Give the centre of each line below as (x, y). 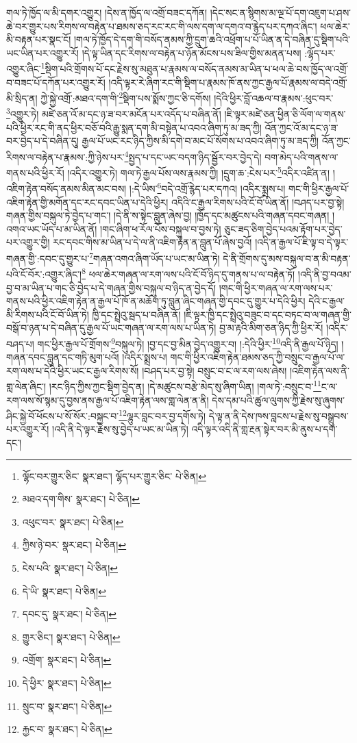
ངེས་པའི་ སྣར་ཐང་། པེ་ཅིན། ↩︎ (70, 568)
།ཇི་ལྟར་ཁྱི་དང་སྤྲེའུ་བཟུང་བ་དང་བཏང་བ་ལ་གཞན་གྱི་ (268, 314)
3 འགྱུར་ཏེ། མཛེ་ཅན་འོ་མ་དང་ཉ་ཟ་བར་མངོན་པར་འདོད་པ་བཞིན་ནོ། (114, 113)
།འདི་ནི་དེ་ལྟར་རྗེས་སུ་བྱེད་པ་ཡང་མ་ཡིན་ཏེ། (120, 429)
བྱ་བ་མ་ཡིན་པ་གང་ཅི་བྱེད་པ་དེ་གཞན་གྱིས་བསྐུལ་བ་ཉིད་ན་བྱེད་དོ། (111, 287)
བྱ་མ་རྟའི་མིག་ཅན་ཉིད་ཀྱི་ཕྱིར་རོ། (271, 328)
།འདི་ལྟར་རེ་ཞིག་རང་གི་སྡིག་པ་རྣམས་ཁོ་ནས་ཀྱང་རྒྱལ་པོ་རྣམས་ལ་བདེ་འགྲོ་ (228, 82)
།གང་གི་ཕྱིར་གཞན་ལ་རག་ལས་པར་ (276, 287)
